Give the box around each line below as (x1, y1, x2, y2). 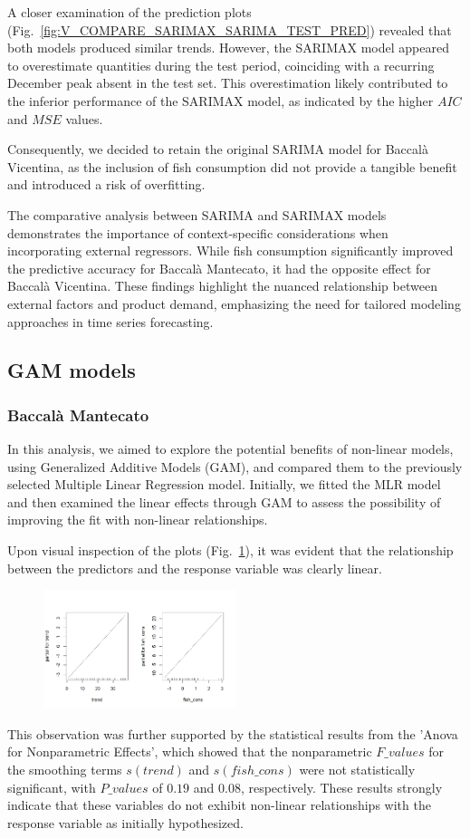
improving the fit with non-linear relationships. (7, 510, 268, 529)
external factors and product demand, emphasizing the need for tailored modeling (7, 294, 461, 313)
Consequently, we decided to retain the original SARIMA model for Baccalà (7, 140, 428, 159)
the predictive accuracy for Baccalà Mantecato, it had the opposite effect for (7, 258, 431, 277)
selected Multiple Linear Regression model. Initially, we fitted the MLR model (7, 475, 441, 494)
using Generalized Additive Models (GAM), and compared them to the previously (7, 457, 463, 476)
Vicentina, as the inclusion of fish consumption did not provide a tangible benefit (7, 157, 457, 176)
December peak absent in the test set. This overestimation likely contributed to (7, 73, 448, 92)
